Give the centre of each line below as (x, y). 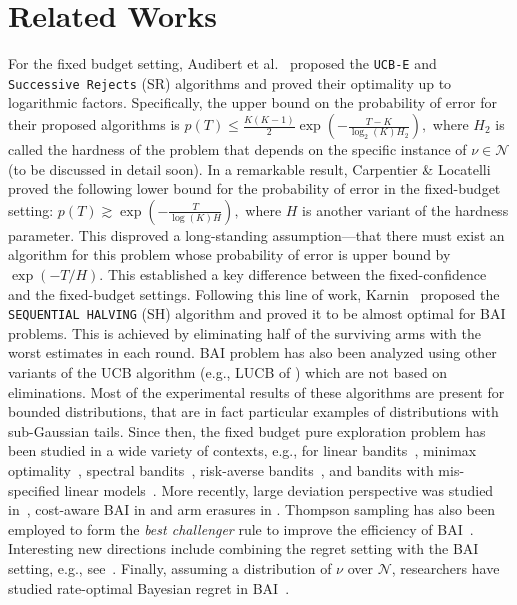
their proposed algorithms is (94, 124)
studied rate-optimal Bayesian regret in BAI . (149, 587)
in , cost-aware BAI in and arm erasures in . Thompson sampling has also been (251, 509)
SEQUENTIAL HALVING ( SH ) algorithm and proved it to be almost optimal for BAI (257, 313)
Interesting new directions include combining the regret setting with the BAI (243, 548)
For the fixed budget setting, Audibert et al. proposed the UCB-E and (222, 63)
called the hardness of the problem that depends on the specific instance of (237, 149)
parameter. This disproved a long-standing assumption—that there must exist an (256, 234)
